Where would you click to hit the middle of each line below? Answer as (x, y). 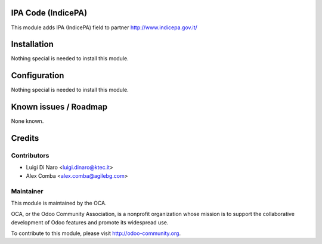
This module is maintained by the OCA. (59, 203)
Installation (32, 44)
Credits (25, 138)
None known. (27, 121)
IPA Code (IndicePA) (49, 13)
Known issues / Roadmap (59, 107)
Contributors (30, 156)
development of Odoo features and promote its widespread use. (90, 222)
